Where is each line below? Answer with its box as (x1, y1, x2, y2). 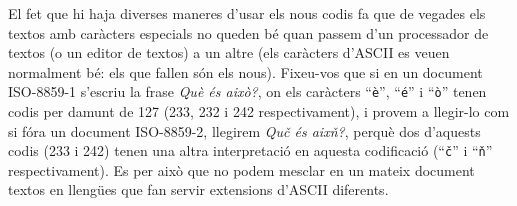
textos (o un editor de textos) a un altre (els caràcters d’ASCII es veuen (8, 42, 450, 63)
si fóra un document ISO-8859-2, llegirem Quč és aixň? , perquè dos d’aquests (8, 120, 481, 141)
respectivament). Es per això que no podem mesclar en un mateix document (8, 159, 475, 180)
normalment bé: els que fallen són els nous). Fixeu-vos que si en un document (8, 61, 483, 82)
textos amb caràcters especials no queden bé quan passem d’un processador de (8, 22, 489, 43)
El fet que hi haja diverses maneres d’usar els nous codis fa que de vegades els (8, 3, 486, 23)
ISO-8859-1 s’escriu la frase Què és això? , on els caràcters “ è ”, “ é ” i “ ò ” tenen (8, 81, 487, 102)
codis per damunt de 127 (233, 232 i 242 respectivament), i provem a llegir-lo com (8, 101, 510, 122)
